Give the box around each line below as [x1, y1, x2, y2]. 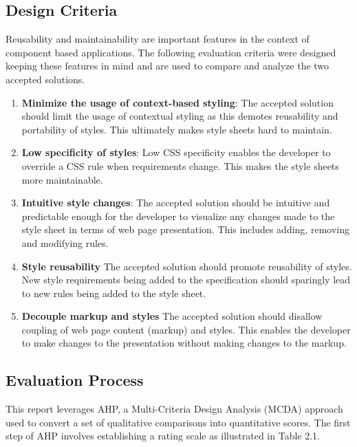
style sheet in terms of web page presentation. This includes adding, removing [21, 222, 349, 237]
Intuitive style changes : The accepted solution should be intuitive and [21, 195, 330, 210]
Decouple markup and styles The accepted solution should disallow [21, 309, 323, 323]
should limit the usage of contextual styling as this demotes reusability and [21, 109, 338, 123]
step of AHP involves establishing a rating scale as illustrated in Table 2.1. [6, 428, 320, 443]
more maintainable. [21, 172, 103, 186]
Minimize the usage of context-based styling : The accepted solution [21, 95, 334, 109]
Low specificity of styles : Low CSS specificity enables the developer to [21, 145, 331, 160]
